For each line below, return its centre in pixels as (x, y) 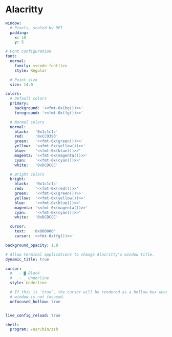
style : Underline (28, 283)
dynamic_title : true (27, 259)
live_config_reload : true (33, 315)
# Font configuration (28, 52)
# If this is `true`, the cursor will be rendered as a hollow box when (89, 292)
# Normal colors (27, 122)
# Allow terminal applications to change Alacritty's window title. (80, 254)
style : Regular (31, 70)
